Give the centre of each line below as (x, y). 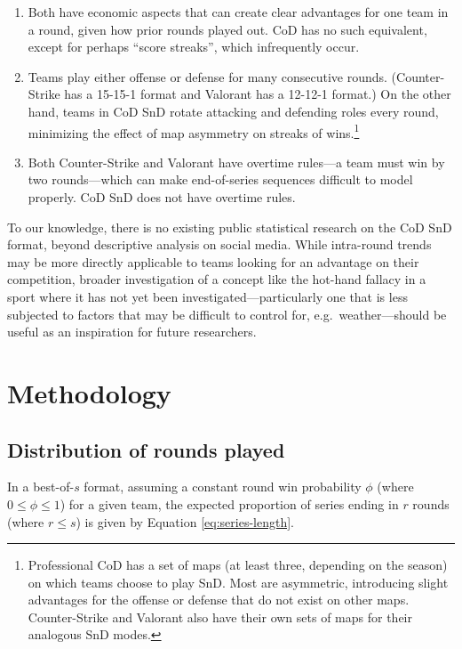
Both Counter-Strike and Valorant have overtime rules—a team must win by (236, 162)
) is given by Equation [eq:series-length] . (185, 521)
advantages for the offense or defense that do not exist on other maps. (219, 600)
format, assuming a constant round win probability (223, 487)
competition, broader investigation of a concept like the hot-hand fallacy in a (217, 279)
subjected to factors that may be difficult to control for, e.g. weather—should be (227, 314)
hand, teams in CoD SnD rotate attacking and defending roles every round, (233, 111)
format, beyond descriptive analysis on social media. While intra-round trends (219, 244)
